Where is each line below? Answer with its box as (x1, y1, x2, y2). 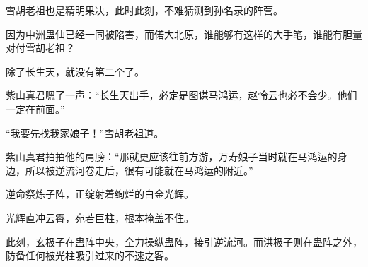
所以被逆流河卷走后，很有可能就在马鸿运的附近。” (25, 162, 253, 177)
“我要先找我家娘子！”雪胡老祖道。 (6, 125, 164, 140)
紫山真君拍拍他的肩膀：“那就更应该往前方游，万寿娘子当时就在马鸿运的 (6, 149, 338, 164)
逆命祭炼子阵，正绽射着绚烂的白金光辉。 (6, 186, 194, 201)
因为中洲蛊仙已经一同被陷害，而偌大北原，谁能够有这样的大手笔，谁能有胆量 (6, 26, 362, 41)
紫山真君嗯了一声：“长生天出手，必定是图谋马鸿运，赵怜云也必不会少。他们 (6, 88, 357, 102)
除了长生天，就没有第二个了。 (6, 64, 144, 78)
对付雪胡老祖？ (6, 40, 75, 55)
